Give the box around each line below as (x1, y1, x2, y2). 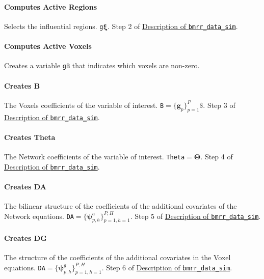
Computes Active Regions (4, 1, 97, 12)
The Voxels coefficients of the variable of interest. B (4, 99, 164, 110)
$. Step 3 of (199, 99, 235, 110)
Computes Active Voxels (4, 41, 92, 51)
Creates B (4, 80, 40, 91)
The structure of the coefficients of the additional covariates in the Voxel (4, 252, 231, 263)
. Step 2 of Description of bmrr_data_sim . (108, 20, 238, 31)
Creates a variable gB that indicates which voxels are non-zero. (4, 60, 200, 71)
